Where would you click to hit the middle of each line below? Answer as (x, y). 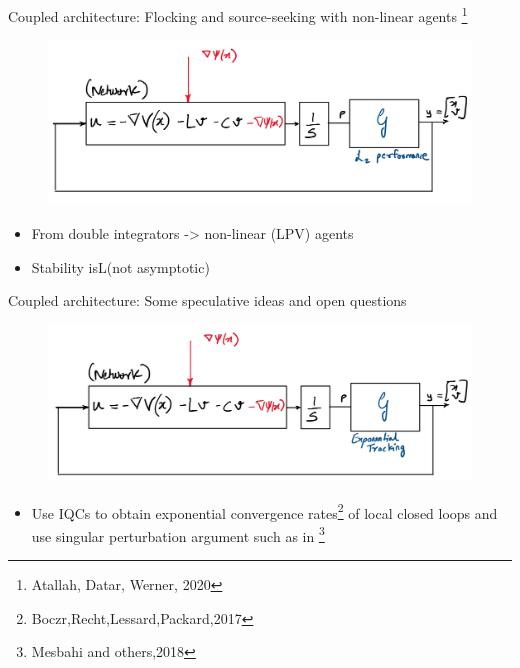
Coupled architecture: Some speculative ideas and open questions (207, 300)
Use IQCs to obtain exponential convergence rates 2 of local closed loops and (264, 511)
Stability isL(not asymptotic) (120, 266)
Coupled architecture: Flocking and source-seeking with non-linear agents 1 (238, 14)
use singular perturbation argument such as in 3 (178, 534)
